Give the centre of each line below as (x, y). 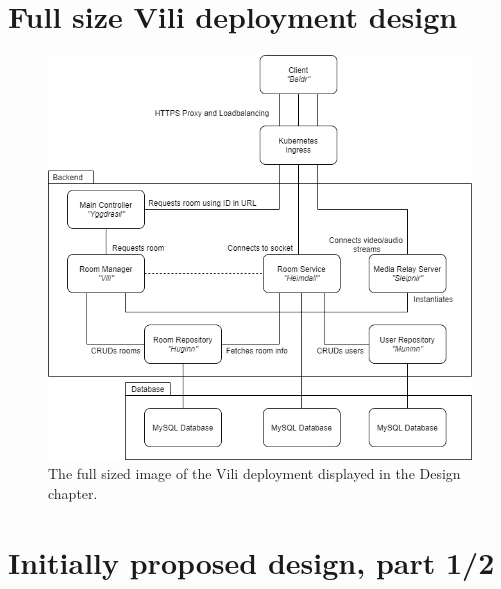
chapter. (73, 493)
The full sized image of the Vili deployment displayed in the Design (254, 473)
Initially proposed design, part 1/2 (251, 561)
